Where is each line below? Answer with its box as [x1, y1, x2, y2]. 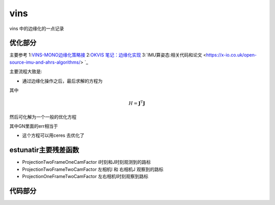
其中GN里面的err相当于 [9, 123, 58, 129]
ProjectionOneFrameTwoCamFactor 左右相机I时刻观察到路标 [22, 173, 149, 180]
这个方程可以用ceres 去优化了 [22, 132, 85, 138]
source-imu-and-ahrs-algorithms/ [9, 59, 81, 65]
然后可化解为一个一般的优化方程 [9, 113, 76, 120]
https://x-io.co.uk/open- [206, 52, 257, 58]
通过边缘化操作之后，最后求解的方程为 [22, 78, 103, 84]
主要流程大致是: [9, 69, 43, 75]
